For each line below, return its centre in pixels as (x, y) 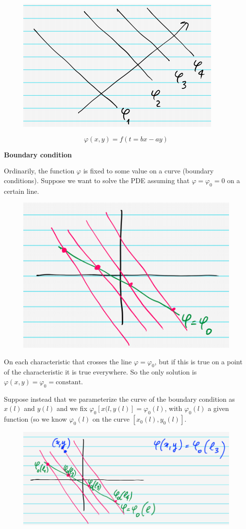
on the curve (111, 419)
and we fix (72, 408)
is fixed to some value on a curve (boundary (148, 171)
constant (68, 382)
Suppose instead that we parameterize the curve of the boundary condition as (120, 399)
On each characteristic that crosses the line (68, 361)
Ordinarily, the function (39, 171)
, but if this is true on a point (198, 361)
